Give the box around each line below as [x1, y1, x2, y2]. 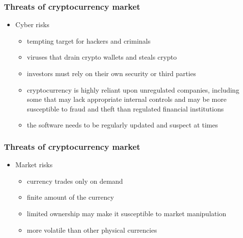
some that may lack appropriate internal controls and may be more [27, 94, 227, 104]
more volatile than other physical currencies [27, 224, 157, 235]
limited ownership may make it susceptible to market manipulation [27, 208, 227, 218]
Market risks [15, 159, 53, 170]
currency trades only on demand [27, 175, 123, 186]
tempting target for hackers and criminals [27, 35, 151, 46]
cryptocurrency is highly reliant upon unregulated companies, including [27, 84, 240, 95]
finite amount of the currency [27, 192, 114, 202]
